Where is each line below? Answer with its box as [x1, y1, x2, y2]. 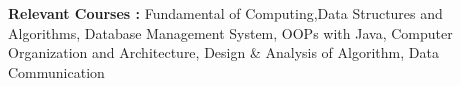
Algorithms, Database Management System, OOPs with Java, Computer [8, 22, 453, 43]
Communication [8, 61, 105, 82]
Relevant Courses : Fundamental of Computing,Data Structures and [8, 3, 443, 23]
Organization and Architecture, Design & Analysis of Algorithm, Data [8, 42, 439, 63]
